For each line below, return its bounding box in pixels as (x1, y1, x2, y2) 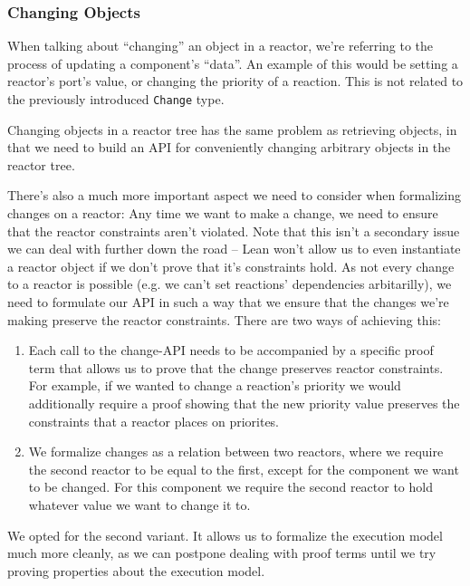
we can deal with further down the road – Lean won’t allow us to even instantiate (7, 239, 461, 258)
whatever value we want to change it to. (28, 495, 251, 514)
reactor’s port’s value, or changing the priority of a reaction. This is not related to (7, 72, 464, 91)
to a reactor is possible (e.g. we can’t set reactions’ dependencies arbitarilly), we (7, 274, 452, 293)
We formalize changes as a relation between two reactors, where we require (28, 442, 444, 461)
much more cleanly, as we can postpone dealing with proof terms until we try (7, 543, 436, 562)
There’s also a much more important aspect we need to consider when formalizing (7, 186, 461, 205)
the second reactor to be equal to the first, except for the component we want (28, 459, 459, 478)
